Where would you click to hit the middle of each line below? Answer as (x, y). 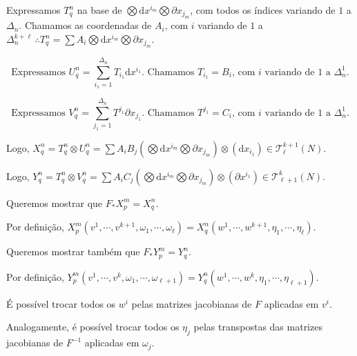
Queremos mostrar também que (73, 251)
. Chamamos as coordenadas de (85, 25)
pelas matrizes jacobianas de (192, 303)
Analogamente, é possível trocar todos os (93, 327)
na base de (99, 10)
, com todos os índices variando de (263, 10)
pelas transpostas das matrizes (258, 327)
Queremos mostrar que (55, 202)
